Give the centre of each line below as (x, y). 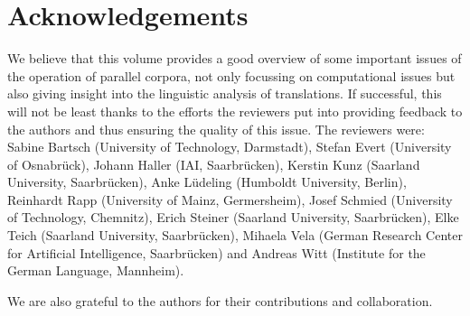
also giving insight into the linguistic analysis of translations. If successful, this (225, 93)
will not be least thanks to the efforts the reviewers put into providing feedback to (235, 111)
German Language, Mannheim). (96, 270)
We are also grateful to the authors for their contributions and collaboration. (220, 300)
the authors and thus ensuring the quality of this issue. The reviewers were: (216, 129)
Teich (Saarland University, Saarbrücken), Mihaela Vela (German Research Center (235, 235)
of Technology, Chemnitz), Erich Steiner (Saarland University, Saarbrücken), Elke (233, 217)
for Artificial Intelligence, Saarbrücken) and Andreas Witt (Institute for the (216, 252)
